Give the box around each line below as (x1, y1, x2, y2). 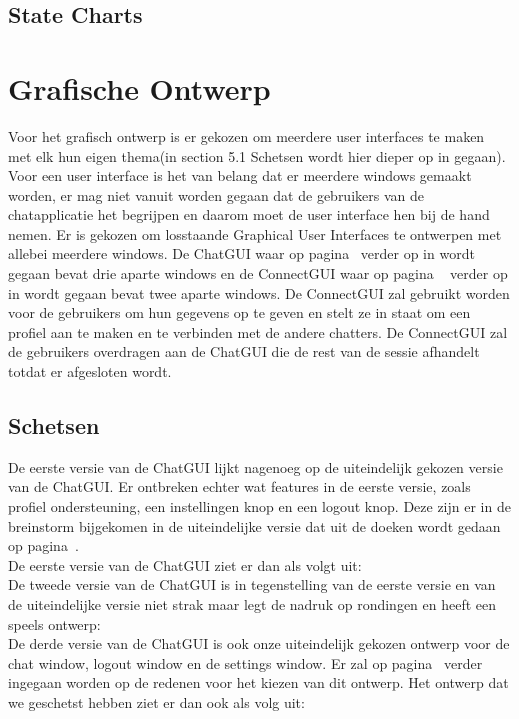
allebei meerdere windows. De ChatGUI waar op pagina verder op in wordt (8, 243, 475, 264)
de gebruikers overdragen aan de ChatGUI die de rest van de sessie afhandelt (8, 341, 480, 362)
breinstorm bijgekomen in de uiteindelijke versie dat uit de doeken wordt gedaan (8, 515, 501, 536)
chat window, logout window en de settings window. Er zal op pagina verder (8, 652, 483, 673)
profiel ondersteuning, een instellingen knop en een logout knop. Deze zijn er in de (8, 496, 511, 517)
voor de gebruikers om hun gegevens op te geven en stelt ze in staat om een (8, 302, 471, 323)
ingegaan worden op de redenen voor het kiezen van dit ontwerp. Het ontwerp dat (8, 672, 509, 693)
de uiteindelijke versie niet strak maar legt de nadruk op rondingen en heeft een (8, 593, 497, 614)
